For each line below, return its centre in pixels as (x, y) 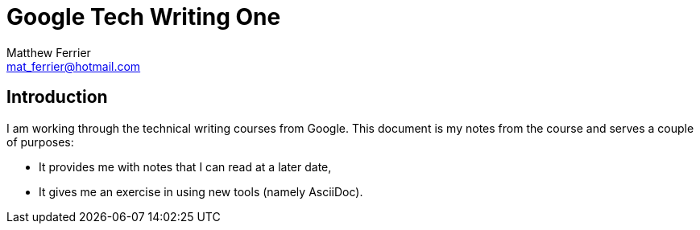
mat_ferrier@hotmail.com (74, 66)
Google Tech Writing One (144, 17)
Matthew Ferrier (49, 52)
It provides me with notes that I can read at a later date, (185, 166)
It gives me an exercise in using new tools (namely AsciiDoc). (201, 191)
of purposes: (40, 142)
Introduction (57, 97)
